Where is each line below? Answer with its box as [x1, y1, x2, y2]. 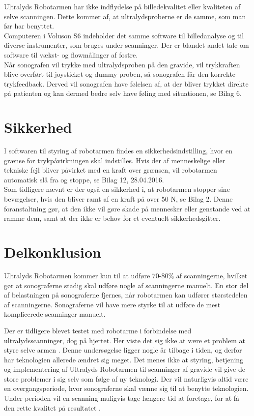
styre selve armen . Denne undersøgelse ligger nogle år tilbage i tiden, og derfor [4, 345, 242, 355]
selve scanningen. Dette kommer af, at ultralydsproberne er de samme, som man [4, 11, 246, 21]
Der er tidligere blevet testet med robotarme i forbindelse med [4, 325, 192, 335]
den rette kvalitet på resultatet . [4, 402, 101, 413]
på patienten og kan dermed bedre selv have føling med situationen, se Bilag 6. [4, 88, 242, 98]
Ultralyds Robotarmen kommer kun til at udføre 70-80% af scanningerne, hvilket [4, 270, 248, 280]
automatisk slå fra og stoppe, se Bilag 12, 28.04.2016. [4, 174, 164, 184]
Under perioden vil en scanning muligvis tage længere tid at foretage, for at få [4, 393, 240, 403]
